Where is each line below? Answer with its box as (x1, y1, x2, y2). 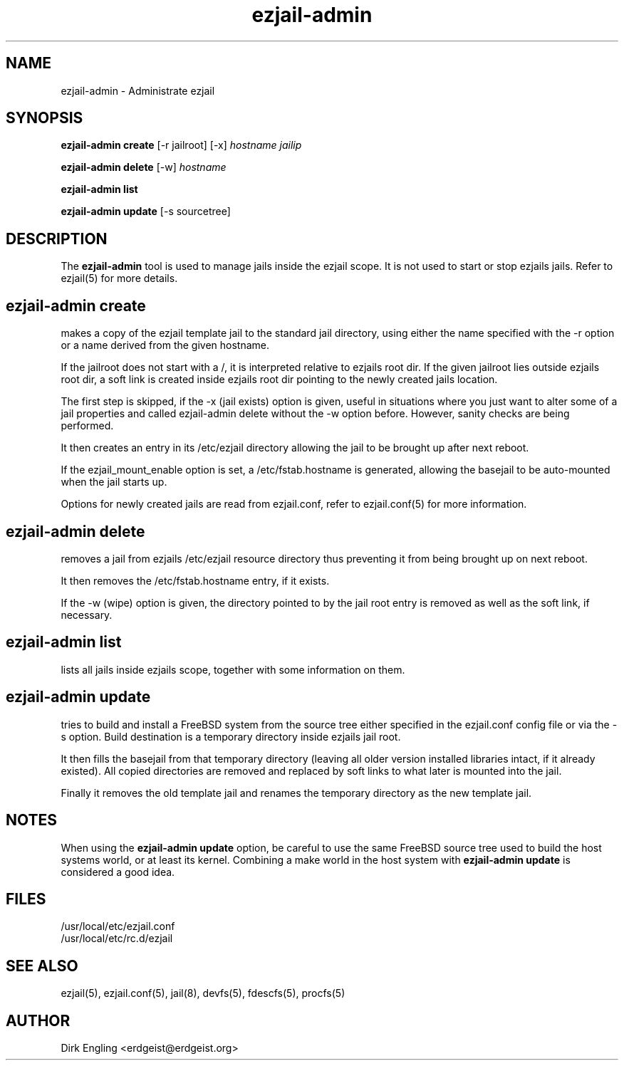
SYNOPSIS (6, 109, 83, 127)
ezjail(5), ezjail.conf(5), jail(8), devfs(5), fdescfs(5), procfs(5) (61, 987, 345, 1000)
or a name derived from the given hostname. (61, 339, 270, 352)
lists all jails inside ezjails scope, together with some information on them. (61, 663, 405, 676)
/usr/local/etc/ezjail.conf (61, 920, 175, 933)
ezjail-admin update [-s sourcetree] (61, 205, 231, 218)
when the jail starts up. (61, 476, 167, 488)
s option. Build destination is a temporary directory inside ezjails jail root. (61, 730, 401, 743)
